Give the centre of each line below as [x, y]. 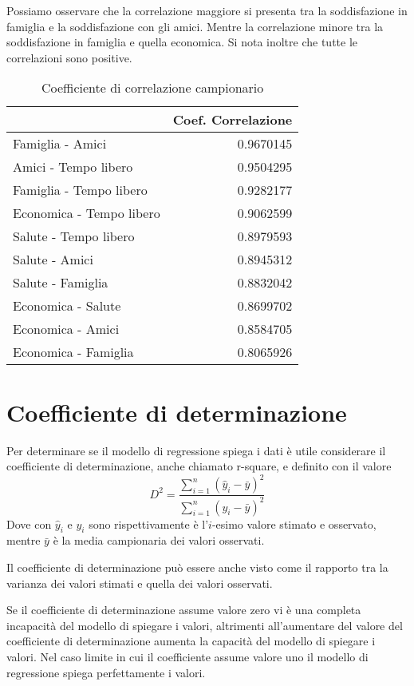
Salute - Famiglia [61, 283]
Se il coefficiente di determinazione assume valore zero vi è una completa [184, 610]
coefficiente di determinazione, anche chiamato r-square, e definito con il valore [199, 466]
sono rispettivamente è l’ [149, 523]
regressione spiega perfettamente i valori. [106, 672]
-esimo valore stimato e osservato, [294, 523]
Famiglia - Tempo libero [80, 190]
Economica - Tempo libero [87, 213]
